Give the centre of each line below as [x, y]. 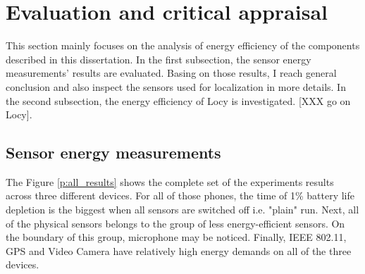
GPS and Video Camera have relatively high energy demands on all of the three [179, 250]
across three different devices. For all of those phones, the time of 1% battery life [180, 195]
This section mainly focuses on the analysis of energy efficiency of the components [183, 45]
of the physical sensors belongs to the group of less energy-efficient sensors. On [175, 223]
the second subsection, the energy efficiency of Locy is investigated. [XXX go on [178, 100]
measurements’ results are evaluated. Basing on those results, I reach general [171, 73]
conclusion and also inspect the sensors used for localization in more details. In [176, 86]
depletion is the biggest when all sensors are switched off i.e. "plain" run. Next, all [182, 210]
